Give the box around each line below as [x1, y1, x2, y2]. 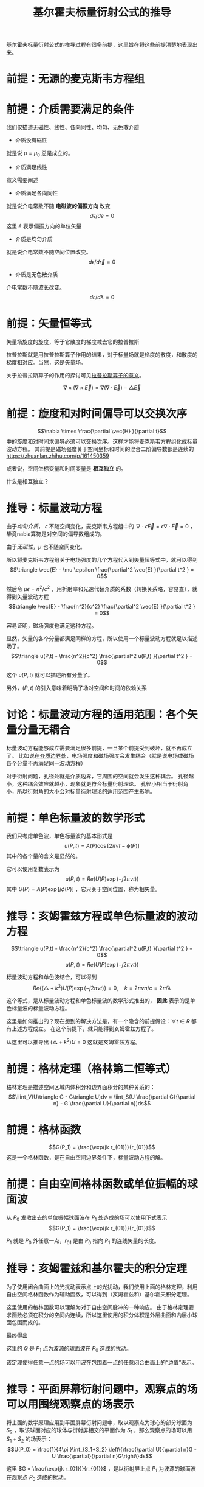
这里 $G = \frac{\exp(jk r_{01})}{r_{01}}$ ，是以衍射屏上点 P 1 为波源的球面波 [6, 1465, 196, 1474]
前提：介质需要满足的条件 [6, 102, 135, 116]
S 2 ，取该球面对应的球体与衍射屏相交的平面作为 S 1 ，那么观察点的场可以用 [6, 1426, 192, 1435]
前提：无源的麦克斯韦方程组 [6, 72, 145, 86]
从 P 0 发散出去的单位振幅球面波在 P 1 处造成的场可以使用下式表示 [6, 1214, 168, 1222]
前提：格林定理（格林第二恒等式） [6, 1062, 177, 1076]
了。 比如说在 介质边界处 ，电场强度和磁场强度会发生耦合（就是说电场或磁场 [6, 752, 194, 759]
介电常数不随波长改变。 [6, 284, 65, 291]
